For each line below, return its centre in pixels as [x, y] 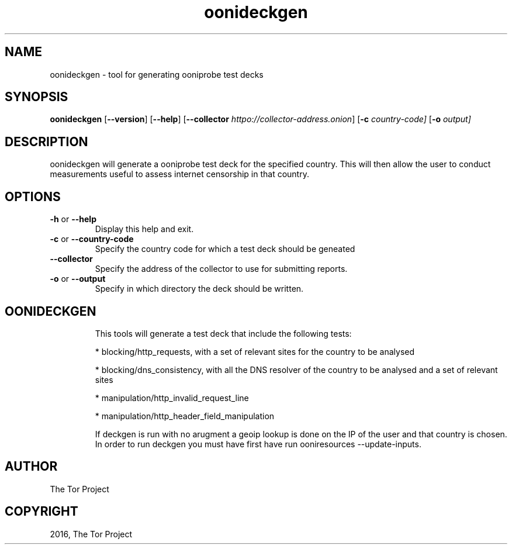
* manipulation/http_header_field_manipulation [185, 416]
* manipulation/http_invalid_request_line [172, 398]
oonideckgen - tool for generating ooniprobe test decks [157, 74]
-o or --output [78, 279]
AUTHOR [31, 467]
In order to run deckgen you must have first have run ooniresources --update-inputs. [258, 444]
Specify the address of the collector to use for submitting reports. [221, 269]
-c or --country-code [92, 239]
